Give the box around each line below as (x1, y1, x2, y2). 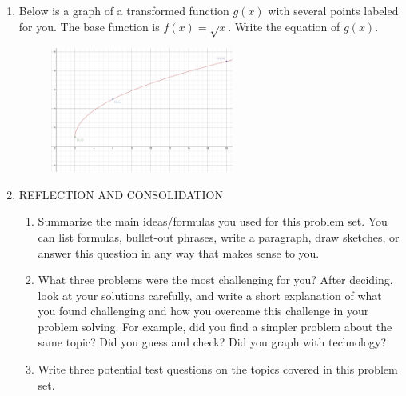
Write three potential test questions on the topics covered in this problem (38, 361, 398, 378)
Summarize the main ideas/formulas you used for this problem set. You (38, 213, 388, 230)
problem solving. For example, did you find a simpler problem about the (38, 318, 392, 334)
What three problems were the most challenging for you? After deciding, (38, 271, 393, 288)
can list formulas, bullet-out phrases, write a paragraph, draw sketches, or (38, 228, 400, 245)
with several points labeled (268, 2, 399, 18)
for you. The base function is (18, 18, 160, 34)
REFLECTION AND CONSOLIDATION (18, 186, 223, 202)
